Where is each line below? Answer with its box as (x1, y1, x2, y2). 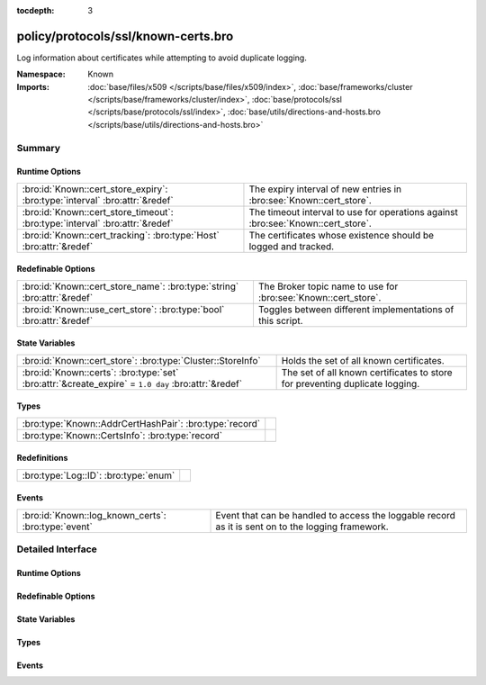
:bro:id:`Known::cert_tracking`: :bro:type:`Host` (22, 229, 220, 241)
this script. (257, 314, 303, 327)
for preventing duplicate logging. (281, 377, 420, 390)
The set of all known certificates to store (281, 365, 454, 378)
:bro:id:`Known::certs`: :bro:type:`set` (22, 365, 179, 378)
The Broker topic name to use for (257, 280, 399, 293)
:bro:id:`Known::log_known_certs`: (22, 509, 166, 521)
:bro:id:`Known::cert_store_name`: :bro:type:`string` (22, 280, 239, 293)
